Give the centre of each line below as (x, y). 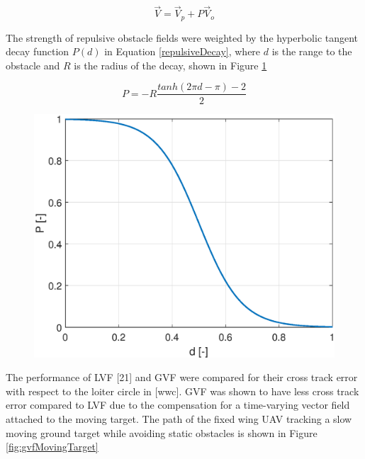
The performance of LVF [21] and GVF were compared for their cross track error (182, 377)
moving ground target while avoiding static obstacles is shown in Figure (162, 432)
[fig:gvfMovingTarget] (52, 447)
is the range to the (312, 51)
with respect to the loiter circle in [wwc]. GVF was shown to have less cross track (182, 391)
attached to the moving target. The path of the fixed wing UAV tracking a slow (179, 418)
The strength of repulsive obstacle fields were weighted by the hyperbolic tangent (182, 37)
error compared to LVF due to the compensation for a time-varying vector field (178, 405)
